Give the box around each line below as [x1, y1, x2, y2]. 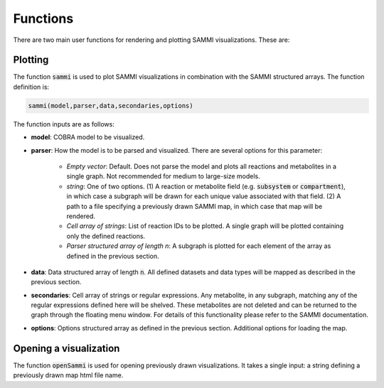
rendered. [66, 212, 96, 220]
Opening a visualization [13, 342, 120, 355]
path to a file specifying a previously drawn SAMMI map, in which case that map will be [66, 202, 323, 210]
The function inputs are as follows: [13, 119, 115, 128]
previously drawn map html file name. [13, 371, 124, 379]
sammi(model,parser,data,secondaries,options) [28, 102, 193, 109]
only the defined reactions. [66, 232, 146, 240]
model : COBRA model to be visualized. [31, 133, 145, 141]
